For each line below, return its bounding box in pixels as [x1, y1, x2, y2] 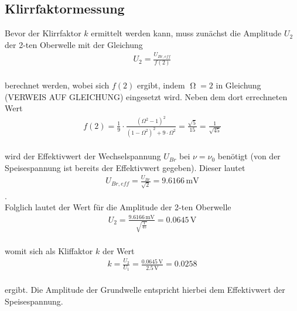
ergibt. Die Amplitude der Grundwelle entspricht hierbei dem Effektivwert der [5, 283, 285, 296]
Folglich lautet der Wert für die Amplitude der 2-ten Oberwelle [5, 201, 231, 213]
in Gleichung [216, 79, 261, 91]
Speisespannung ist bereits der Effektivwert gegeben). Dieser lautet [5, 161, 245, 173]
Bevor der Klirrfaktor [5, 27, 81, 39]
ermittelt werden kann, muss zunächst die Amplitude [91, 27, 282, 39]
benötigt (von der [217, 150, 281, 162]
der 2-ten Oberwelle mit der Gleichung [5, 38, 143, 50]
